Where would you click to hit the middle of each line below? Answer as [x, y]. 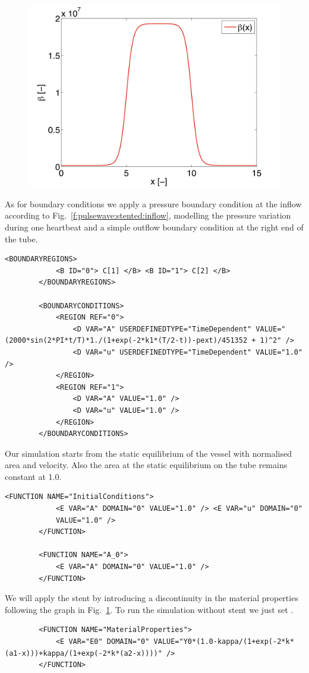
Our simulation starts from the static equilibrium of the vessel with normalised [148, 453]
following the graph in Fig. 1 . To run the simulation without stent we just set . [149, 609]
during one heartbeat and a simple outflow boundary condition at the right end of [154, 227]
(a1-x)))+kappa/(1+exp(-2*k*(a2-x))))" [83, 653]
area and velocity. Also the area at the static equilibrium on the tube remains [146, 465]
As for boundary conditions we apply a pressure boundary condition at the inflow [153, 203]
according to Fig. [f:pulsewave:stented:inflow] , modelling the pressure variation [148, 215]
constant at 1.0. [33, 476]
